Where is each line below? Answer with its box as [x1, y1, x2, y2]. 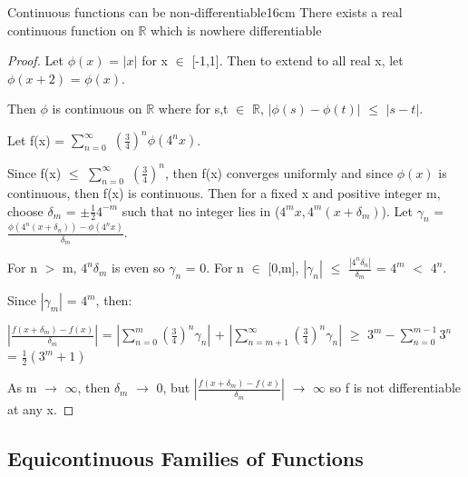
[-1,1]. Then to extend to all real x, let [191, 51, 404, 70]
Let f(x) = [7, 130, 65, 149]
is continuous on [52, 99, 142, 118]
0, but [156, 378, 190, 397]
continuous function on [7, 20, 134, 39]
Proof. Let [7, 51, 63, 70]
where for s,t [158, 99, 229, 118]
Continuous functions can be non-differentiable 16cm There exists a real [7, 3, 403, 21]
